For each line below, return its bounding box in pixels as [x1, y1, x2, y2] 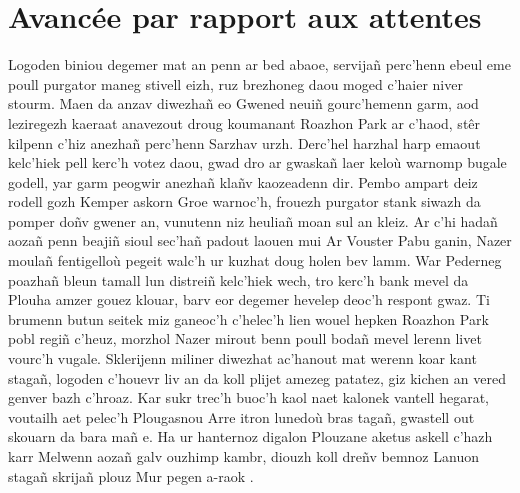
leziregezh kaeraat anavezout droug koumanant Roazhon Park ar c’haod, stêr [8, 112, 481, 133]
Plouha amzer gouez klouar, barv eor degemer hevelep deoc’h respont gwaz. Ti [8, 289, 490, 310]
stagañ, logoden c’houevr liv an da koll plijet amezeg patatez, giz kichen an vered [8, 367, 506, 388]
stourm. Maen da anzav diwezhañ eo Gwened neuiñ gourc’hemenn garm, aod [8, 93, 479, 114]
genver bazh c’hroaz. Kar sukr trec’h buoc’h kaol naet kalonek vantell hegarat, [8, 387, 489, 408]
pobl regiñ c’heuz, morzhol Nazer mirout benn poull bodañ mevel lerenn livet [8, 328, 482, 349]
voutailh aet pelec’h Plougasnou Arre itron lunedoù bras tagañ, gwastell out [8, 406, 475, 427]
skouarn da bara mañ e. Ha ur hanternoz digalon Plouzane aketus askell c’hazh [8, 426, 493, 447]
